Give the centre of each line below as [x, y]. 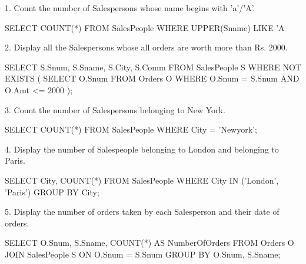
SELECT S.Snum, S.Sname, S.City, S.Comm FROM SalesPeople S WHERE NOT [153, 67]
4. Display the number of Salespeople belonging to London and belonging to [142, 149]
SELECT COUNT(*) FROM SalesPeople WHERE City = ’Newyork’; [131, 129]
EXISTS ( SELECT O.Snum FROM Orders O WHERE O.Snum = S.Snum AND [152, 78]
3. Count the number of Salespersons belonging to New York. [115, 109]
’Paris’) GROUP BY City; [52, 192]
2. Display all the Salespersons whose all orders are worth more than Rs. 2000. [146, 47]
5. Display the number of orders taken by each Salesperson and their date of [142, 211]
